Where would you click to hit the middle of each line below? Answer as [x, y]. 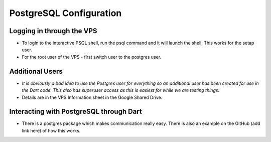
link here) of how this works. [51, 130]
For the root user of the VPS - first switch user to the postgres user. [92, 57]
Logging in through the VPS [53, 31]
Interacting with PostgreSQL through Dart [76, 112]
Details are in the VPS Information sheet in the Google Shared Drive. [92, 97]
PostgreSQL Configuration [65, 13]
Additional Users [36, 71]
